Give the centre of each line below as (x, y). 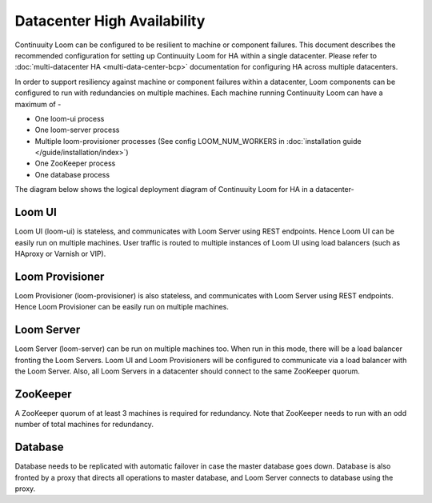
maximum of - (38, 104)
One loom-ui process (70, 118)
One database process (72, 174)
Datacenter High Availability (110, 21)
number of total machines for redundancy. (84, 425)
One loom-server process (77, 130)
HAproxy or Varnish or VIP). (60, 253)
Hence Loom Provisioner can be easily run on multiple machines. (122, 307)
